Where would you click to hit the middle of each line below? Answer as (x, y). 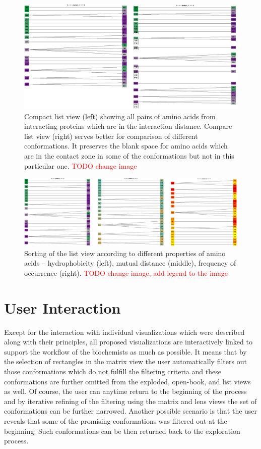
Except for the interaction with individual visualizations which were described (124, 332)
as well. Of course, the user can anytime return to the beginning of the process (125, 391)
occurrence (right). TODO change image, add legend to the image (126, 272)
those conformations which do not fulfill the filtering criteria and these (113, 371)
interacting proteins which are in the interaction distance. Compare (128, 126)
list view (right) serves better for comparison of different (111, 136)
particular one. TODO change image (81, 165)
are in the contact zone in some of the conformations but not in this (129, 156)
